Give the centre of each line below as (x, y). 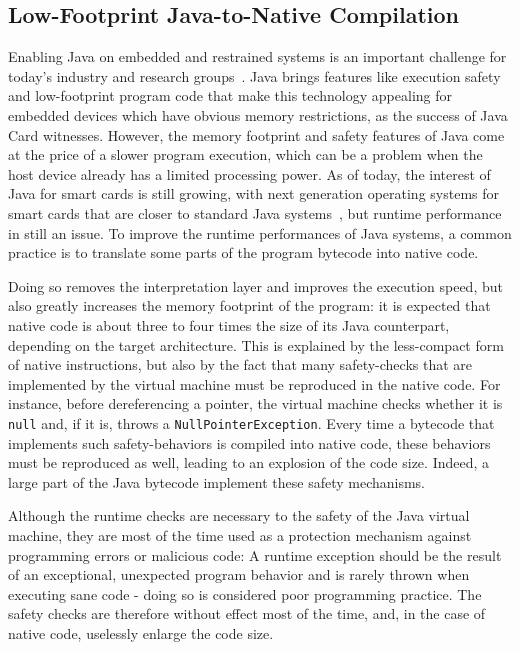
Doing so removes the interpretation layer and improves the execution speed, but (255, 285)
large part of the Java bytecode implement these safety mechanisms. (217, 481)
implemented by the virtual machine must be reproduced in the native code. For (254, 383)
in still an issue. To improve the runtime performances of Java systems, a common (260, 232)
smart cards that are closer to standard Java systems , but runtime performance (255, 212)
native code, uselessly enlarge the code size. (141, 632)
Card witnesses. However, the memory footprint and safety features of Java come (256, 134)
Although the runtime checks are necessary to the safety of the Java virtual (239, 515)
